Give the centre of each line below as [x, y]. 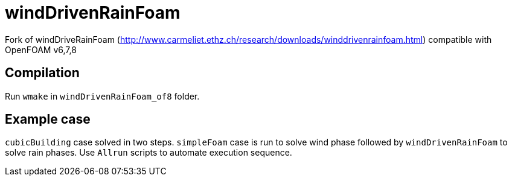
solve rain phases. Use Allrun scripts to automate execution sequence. [149, 153]
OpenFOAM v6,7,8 [41, 49]
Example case [48, 119]
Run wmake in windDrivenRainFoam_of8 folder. [102, 96]
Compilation [42, 73]
